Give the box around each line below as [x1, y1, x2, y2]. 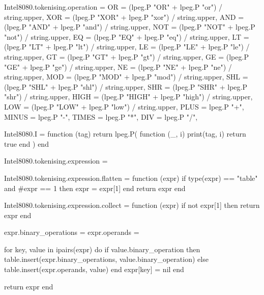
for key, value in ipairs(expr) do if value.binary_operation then [4, 244, 200, 254]
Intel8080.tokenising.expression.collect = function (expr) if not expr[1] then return [4, 200, 260, 210]
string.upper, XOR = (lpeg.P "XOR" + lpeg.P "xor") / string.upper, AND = [4, 11, 244, 22]
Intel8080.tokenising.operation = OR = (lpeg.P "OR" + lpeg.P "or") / [4, 2, 223, 12]
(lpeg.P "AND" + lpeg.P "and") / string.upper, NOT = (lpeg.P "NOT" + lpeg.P [4, 21, 255, 32]
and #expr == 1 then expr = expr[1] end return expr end [4, 182, 186, 193]
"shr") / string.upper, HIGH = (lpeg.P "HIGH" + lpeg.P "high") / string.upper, [4, 91, 253, 102]
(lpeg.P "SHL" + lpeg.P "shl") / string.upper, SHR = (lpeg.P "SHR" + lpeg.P [4, 81, 247, 92]
